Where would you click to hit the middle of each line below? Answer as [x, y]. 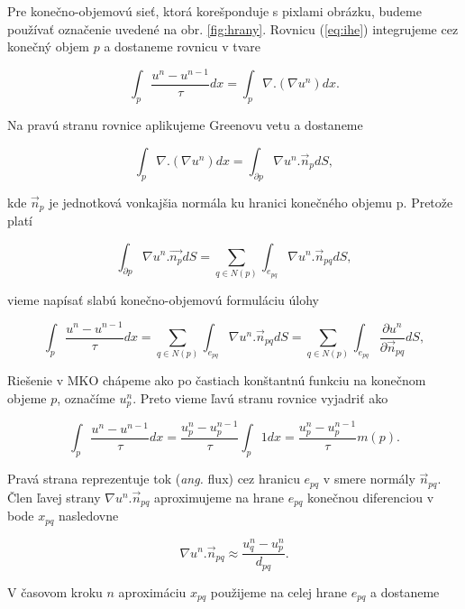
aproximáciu [152, 591]
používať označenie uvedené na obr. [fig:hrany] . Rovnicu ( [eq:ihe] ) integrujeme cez [233, 28]
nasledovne [89, 516]
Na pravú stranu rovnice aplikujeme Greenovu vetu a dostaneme [185, 125]
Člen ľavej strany [54, 497]
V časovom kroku [55, 591]
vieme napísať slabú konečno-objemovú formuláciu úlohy [163, 299]
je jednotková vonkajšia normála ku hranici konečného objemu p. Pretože [251, 202]
